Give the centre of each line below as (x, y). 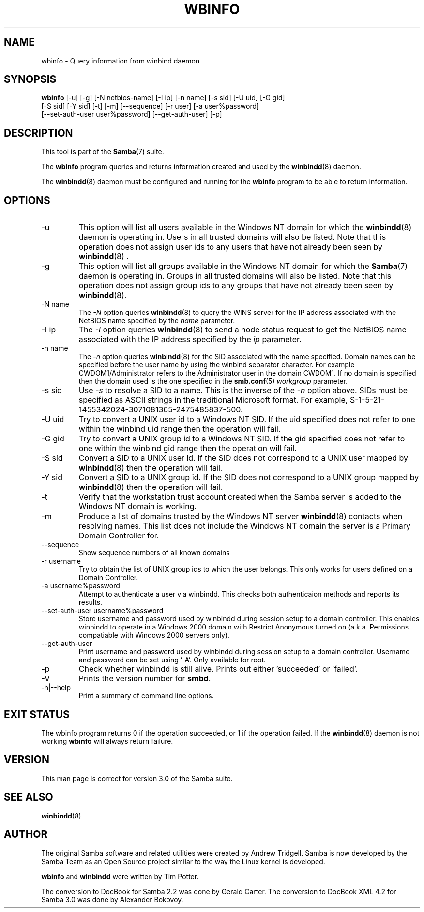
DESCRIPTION (38, 133)
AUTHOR (26, 834)
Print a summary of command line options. (146, 696)
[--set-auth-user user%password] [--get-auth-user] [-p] (132, 114)
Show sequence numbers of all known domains (154, 553)
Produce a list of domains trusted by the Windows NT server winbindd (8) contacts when (241, 516)
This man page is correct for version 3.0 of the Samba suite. (137, 778)
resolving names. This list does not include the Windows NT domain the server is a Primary (245, 526)
